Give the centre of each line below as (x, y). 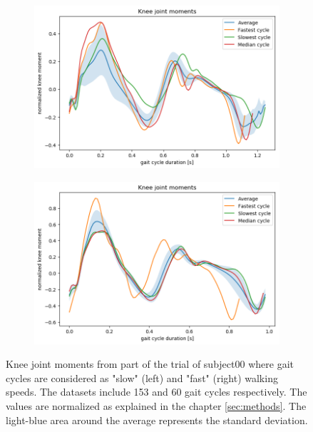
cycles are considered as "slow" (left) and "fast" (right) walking (142, 377)
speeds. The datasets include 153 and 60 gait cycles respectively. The (156, 392)
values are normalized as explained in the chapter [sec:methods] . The (156, 406)
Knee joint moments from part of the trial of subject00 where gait (150, 364)
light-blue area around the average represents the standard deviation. (157, 420)
